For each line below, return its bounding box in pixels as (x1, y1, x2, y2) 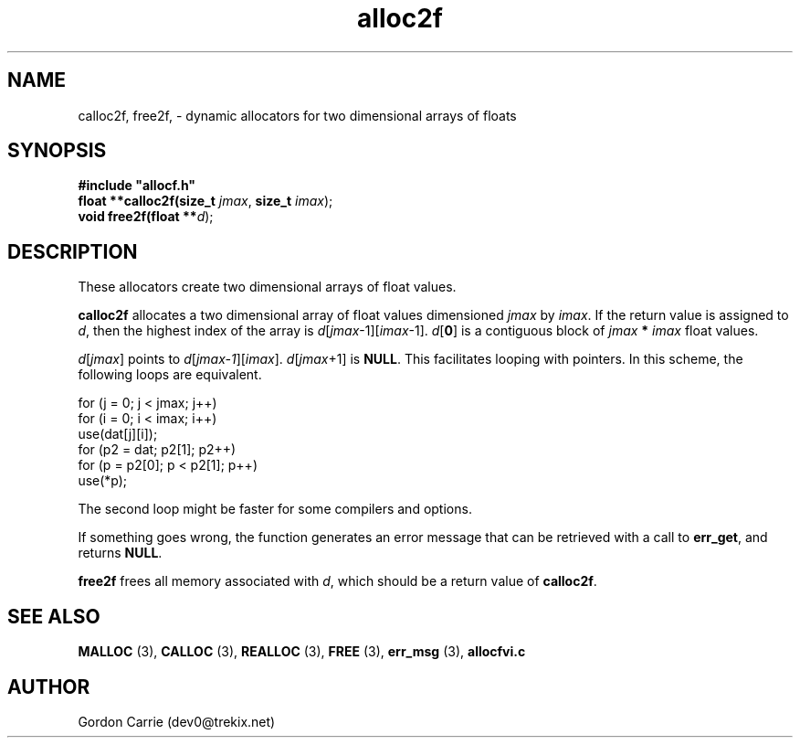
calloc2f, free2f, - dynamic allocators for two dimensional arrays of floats (78, 107, 517, 123)
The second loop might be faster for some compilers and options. (78, 501, 472, 517)
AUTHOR (7, 675, 90, 698)
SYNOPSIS (7, 139, 107, 163)
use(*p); (78, 473, 128, 489)
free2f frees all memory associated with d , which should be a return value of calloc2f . (78, 573, 597, 590)
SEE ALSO (7, 604, 100, 628)
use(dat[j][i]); (78, 426, 158, 442)
